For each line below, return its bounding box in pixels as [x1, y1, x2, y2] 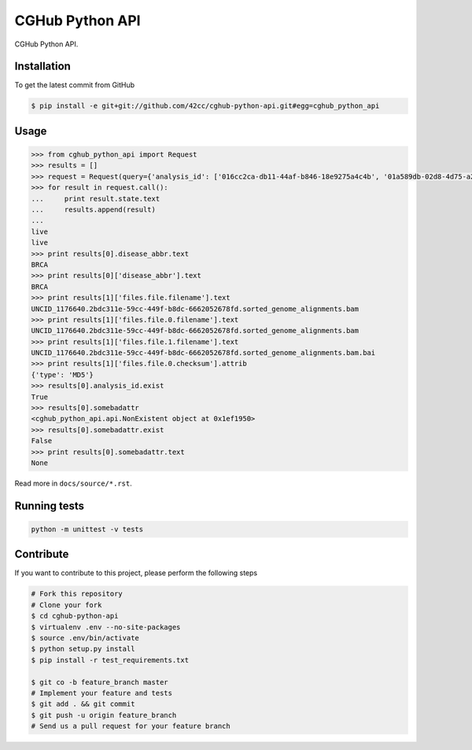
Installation [14, 60, 71, 73]
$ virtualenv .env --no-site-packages [31, 623, 181, 631]
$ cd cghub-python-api [31, 611, 119, 621]
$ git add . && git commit [31, 700, 135, 708]
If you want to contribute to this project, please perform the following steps [14, 568, 258, 578]
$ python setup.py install [31, 645, 135, 653]
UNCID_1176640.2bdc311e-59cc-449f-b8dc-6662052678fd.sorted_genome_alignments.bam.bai [31, 349, 376, 357]
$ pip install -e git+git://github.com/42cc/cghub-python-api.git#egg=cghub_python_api [31, 102, 380, 110]
